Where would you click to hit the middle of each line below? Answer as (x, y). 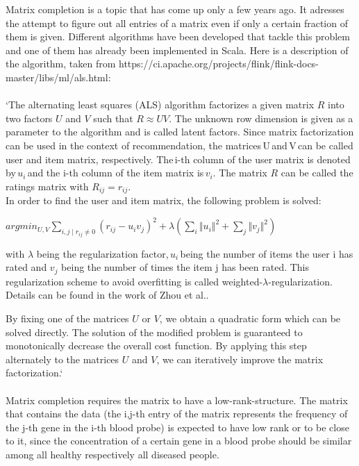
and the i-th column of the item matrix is (116, 173)
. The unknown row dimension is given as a (261, 118)
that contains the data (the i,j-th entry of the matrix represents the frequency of (177, 414)
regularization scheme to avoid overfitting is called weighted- (134, 281)
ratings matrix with (47, 186)
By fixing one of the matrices (67, 318)
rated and (26, 267)
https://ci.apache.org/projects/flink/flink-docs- (219, 64)
